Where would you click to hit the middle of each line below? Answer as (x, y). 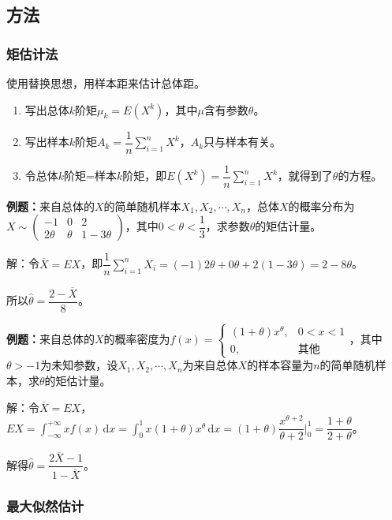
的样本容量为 (280, 365)
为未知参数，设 (79, 365)
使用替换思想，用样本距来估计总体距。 (106, 83)
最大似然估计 (45, 505)
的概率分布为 (321, 206)
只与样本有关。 (243, 142)
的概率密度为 (137, 338)
